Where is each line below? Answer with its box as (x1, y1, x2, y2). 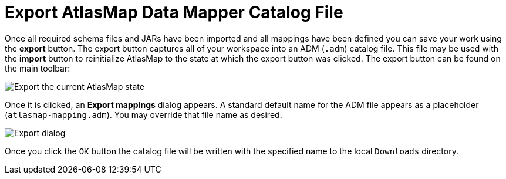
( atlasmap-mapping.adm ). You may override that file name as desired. (5, 109, 282, 120)
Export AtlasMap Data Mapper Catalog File (5, 2, 343, 22)
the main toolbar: (5, 63, 70, 73)
